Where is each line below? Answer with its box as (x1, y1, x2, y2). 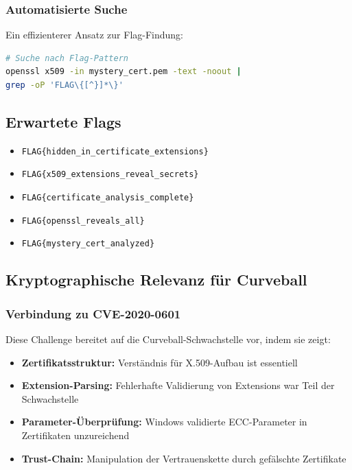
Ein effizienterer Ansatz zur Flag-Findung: (5, 27, 184, 42)
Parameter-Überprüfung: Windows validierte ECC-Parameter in (21, 414, 307, 429)
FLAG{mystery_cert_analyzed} (21, 239, 155, 249)
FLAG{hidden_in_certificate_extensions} (21, 146, 209, 156)
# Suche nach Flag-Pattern (5, 53, 128, 63)
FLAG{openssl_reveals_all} (21, 215, 145, 226)
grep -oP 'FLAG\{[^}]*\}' (5, 80, 124, 90)
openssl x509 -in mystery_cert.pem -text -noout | (5, 67, 242, 77)
